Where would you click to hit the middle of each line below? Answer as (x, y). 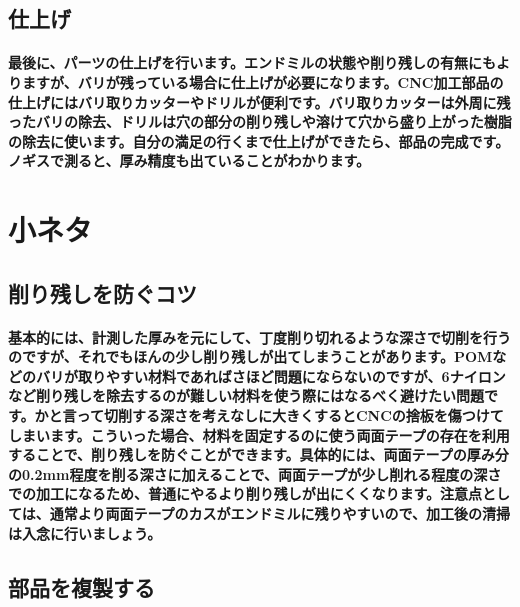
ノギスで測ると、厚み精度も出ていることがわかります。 (189, 160)
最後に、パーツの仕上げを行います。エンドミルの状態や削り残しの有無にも (252, 62)
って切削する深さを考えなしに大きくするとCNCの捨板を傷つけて (290, 415)
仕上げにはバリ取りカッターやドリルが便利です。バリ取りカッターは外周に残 (259, 101)
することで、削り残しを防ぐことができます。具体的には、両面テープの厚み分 (258, 454)
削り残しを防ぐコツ (102, 292)
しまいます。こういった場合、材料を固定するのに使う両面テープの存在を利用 (259, 434)
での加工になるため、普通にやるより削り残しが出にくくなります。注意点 (245, 493)
